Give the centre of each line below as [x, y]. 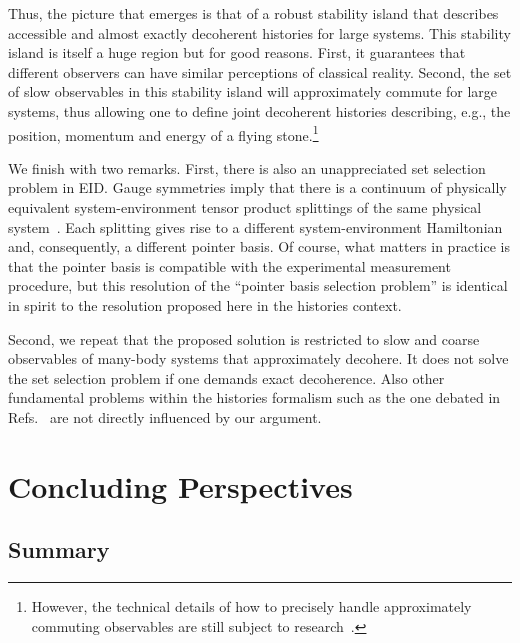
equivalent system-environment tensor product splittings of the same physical [245, 207]
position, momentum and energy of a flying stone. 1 [163, 133]
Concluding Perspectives [180, 485]
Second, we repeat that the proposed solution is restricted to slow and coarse [244, 338]
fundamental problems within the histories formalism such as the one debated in [254, 397]
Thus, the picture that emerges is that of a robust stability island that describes [253, 13]
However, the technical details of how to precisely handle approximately [251, 606]
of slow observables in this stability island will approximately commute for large [253, 91]
